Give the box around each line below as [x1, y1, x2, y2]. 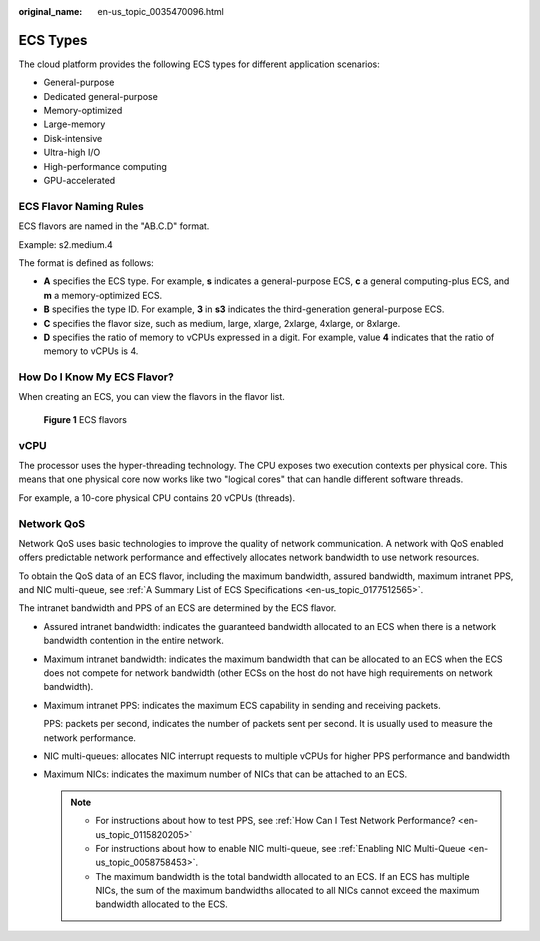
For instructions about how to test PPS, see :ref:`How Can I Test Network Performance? [95, 815, 456, 827]
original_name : [18, 6, 83, 17]
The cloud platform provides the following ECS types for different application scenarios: [18, 58, 380, 70]
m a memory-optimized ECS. [43, 289, 163, 301]
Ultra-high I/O [43, 146, 101, 159]
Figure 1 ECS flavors [43, 413, 128, 425]
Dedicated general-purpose [43, 90, 159, 102]
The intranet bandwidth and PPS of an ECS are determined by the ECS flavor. [18, 602, 337, 614]
